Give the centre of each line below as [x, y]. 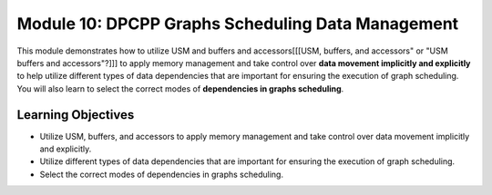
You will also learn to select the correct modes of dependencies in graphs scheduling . [180, 88]
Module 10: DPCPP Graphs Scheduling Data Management [238, 24]
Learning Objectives [76, 115]
